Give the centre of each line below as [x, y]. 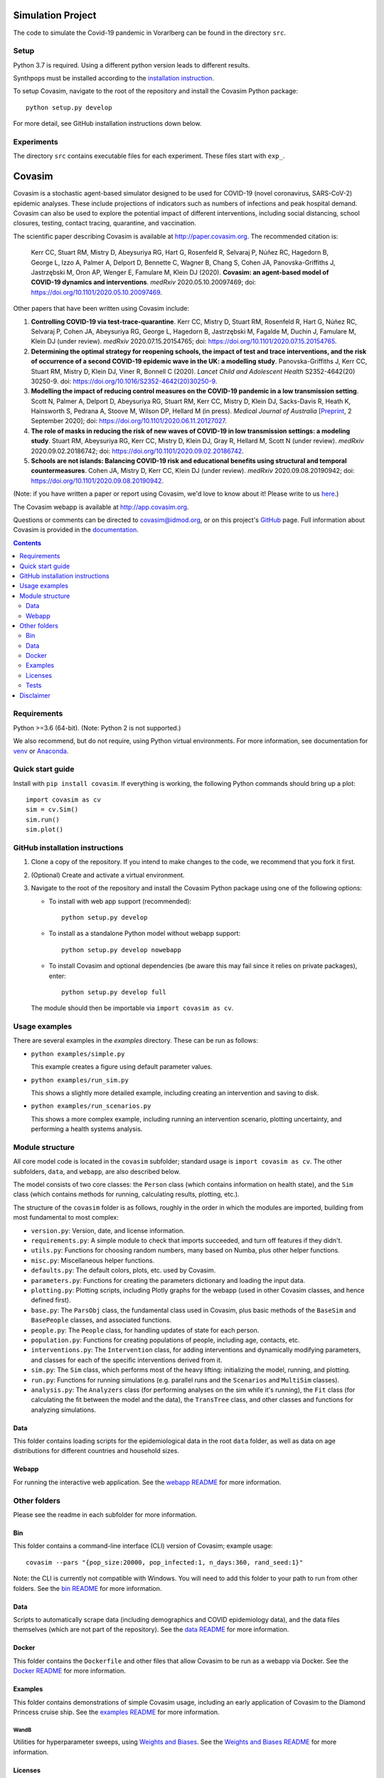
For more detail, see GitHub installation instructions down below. [107, 124]
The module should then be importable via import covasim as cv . [132, 1008]
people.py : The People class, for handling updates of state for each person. [145, 1330]
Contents [27, 543]
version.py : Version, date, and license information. [108, 1230]
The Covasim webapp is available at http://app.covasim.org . [101, 507]
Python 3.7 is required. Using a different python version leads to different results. [132, 65]
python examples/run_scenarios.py [91, 1106]
